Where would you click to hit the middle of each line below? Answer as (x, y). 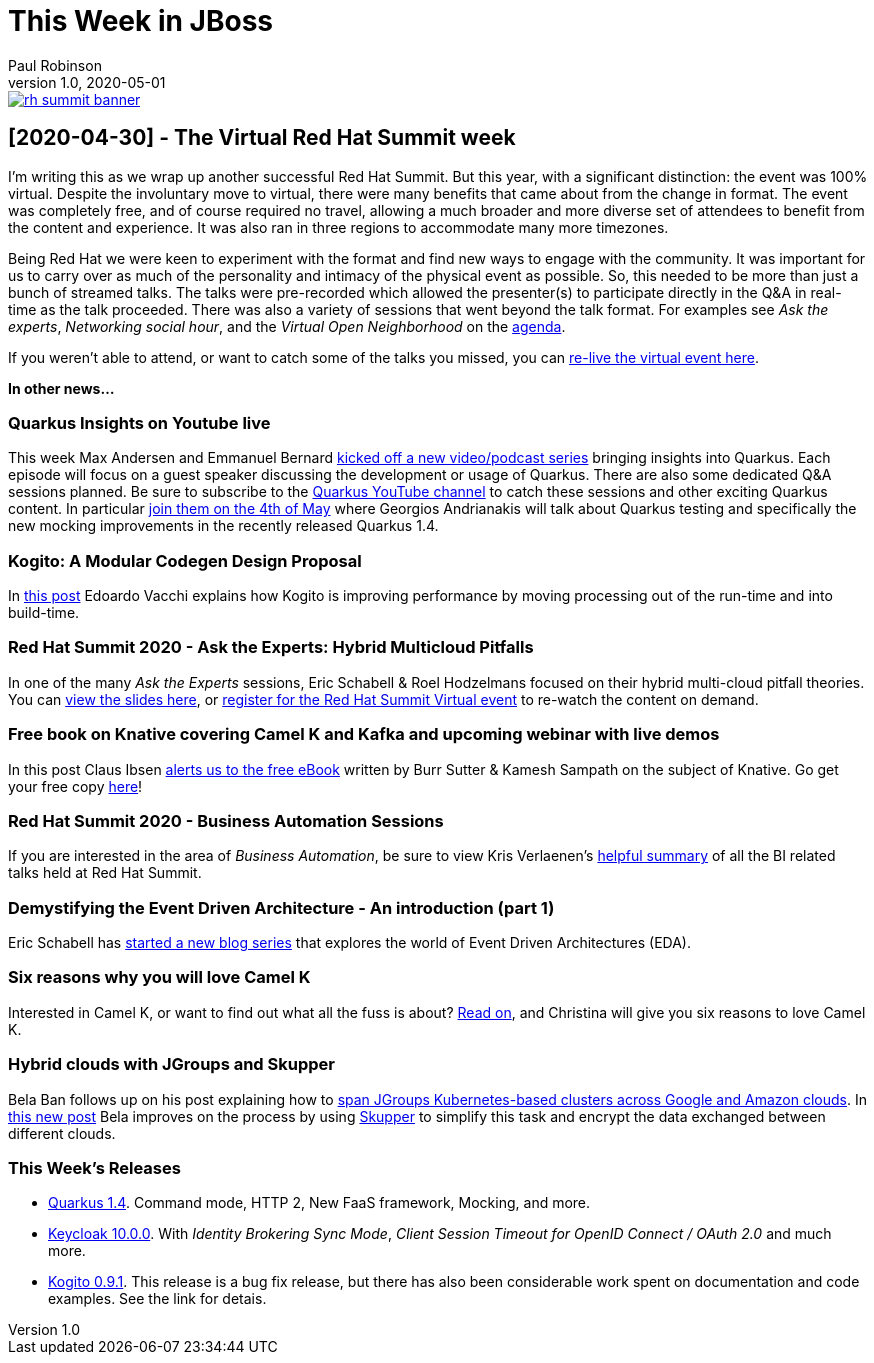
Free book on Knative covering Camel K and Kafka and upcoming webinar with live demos (364, 734)
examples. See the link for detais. (157, 1299)
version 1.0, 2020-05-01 (87, 82)
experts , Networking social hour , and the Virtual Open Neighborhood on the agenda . (287, 326)
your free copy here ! (75, 786)
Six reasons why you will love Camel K (159, 977)
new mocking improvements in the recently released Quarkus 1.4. (223, 526)
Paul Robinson (55, 65)
